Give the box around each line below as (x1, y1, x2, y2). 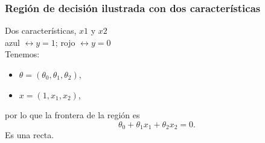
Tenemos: (5, 48, 40, 60)
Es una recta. (5, 129, 54, 141)
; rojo (55, 36, 75, 48)
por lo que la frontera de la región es (5, 109, 140, 121)
